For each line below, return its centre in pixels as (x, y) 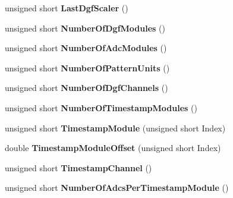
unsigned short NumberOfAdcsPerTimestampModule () (117, 188)
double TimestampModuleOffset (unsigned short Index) (113, 148)
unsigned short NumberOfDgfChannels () (86, 88)
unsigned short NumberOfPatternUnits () (87, 67)
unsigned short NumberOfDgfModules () (85, 28)
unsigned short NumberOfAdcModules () (86, 48)
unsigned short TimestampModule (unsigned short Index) (115, 128)
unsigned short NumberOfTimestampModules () (101, 107)
